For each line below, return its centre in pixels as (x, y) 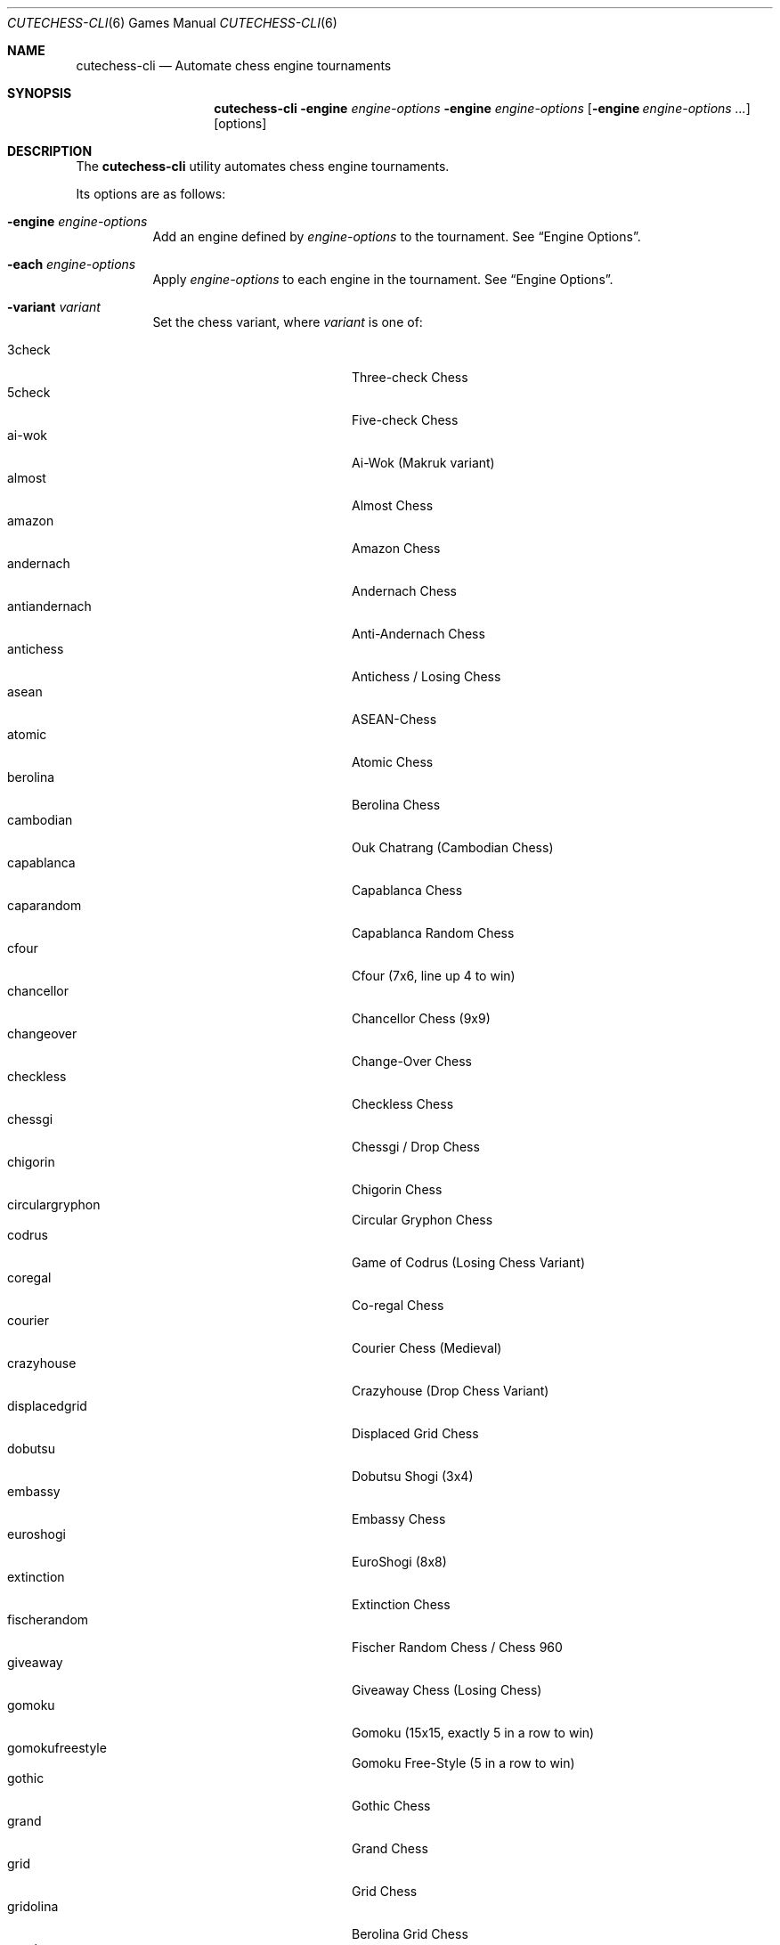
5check (29, 392)
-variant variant (54, 307)
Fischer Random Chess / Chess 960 (457, 1647)
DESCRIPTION (50, 151)
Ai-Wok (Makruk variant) (423, 463)
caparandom (45, 905)
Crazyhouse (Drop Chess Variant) (451, 1391)
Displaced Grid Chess (415, 1433)
